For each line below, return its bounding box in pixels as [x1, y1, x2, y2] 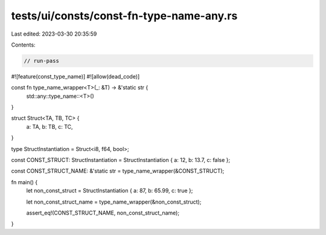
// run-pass [24, 57, 60, 64]
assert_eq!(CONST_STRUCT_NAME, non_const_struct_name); [26, 209, 180, 216]
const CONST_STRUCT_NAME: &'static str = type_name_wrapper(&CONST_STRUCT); [11, 167, 225, 175]
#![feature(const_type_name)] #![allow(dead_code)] [11, 72, 140, 80]
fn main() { [11, 178, 38, 185]
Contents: [11, 41, 36, 48]
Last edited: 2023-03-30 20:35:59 [11, 30, 97, 37]
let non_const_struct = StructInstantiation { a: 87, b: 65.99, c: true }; [26, 187, 193, 195]
